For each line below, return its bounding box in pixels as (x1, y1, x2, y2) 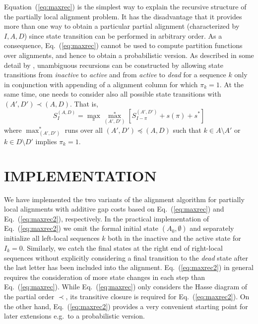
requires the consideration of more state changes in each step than (4, 271, 205, 282)
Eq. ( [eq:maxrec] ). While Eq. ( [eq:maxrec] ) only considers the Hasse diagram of (4, 281, 248, 292)
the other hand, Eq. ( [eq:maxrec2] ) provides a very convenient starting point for (4, 301, 248, 311)
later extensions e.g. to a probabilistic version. (4, 311, 145, 321)
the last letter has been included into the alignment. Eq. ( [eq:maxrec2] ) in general (4, 262, 254, 272)
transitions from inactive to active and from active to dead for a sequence (4, 69, 226, 80)
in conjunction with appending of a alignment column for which (4, 79, 198, 89)
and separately (190, 223, 234, 233)
